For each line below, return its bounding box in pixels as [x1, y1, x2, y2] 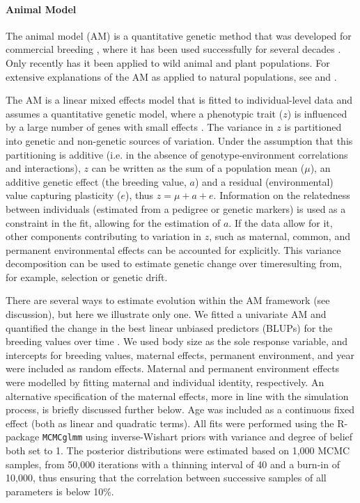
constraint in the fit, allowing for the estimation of [6, 215, 221, 230]
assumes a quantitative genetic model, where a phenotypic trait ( [6, 106, 283, 120]
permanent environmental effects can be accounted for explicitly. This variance [6, 242, 341, 257]
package [6, 429, 40, 444]
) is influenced [287, 106, 347, 120]
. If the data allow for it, [228, 215, 333, 230]
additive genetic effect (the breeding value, [6, 174, 187, 189]
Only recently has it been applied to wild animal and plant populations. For [6, 55, 330, 70]
